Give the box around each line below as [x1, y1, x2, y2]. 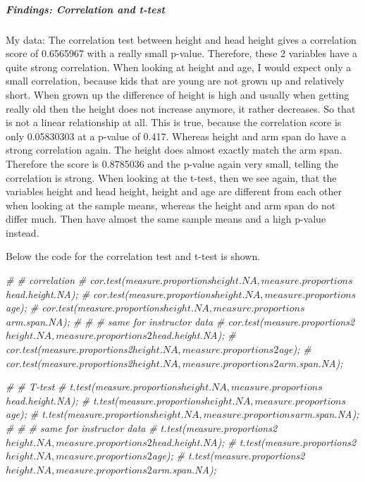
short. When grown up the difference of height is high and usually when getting [6, 87, 349, 101]
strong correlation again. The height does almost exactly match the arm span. [6, 142, 342, 157]
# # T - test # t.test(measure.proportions [6, 379, 181, 394]
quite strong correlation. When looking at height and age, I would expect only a [6, 59, 352, 74]
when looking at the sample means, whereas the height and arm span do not [6, 197, 336, 212]
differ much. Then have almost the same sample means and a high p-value [6, 211, 326, 226]
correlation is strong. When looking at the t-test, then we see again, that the [6, 170, 337, 185]
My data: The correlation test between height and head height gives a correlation [6, 32, 357, 47]
